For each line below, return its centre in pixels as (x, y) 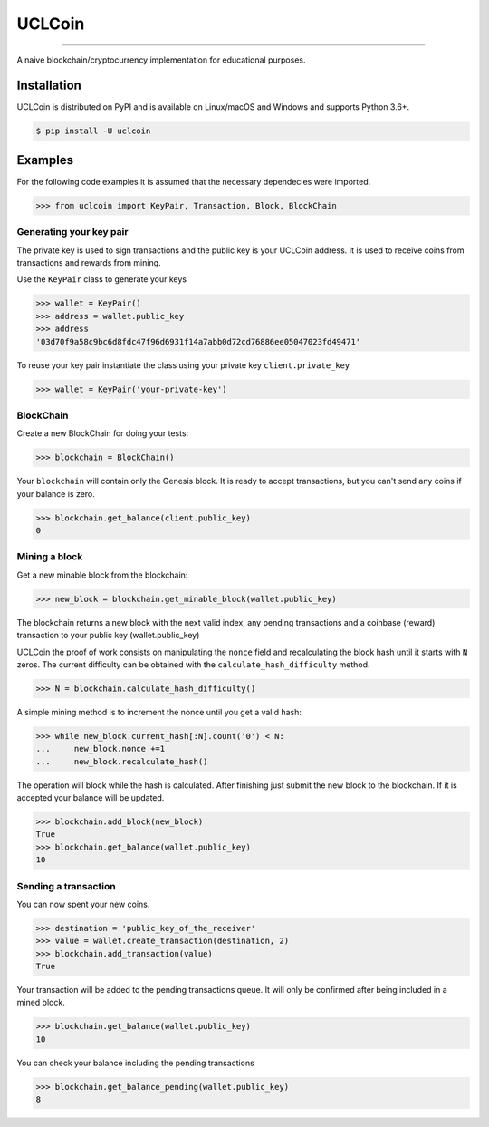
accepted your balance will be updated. (91, 798)
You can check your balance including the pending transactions (136, 1063)
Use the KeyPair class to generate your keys (102, 279)
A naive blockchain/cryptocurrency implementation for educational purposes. (161, 60)
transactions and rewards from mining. (89, 263)
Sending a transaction (67, 886)
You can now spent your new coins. (83, 904)
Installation (49, 86)
